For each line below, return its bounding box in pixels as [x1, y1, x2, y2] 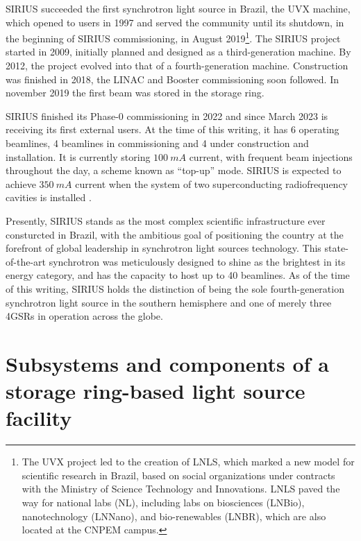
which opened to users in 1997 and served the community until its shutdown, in [6, 15, 344, 29]
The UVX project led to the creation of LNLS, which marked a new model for [22, 454, 355, 469]
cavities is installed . [6, 190, 92, 205]
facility [6, 404, 72, 432]
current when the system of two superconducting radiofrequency [75, 176, 348, 191]
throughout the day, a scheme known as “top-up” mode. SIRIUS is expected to [6, 163, 342, 178]
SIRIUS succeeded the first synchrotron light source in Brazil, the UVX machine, [6, 1, 351, 15]
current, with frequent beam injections [189, 149, 353, 164]
